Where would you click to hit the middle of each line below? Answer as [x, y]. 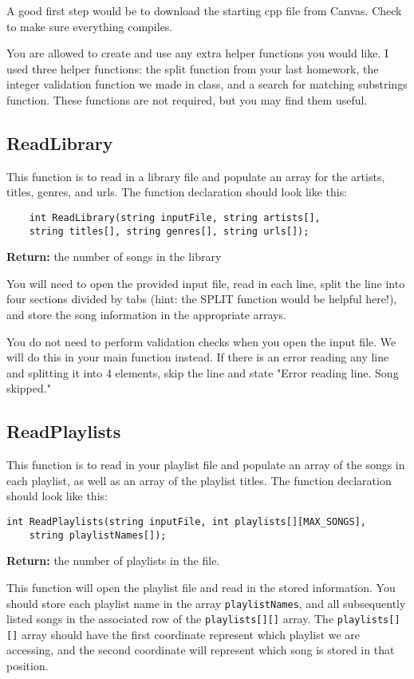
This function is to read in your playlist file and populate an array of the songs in [206, 465]
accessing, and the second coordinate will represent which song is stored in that [201, 650]
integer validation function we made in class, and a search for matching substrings [207, 84]
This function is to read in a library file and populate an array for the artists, [196, 176]
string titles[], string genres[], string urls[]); [169, 231]
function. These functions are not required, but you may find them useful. [187, 99]
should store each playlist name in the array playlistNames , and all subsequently [206, 603]
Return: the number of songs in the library [114, 257]
